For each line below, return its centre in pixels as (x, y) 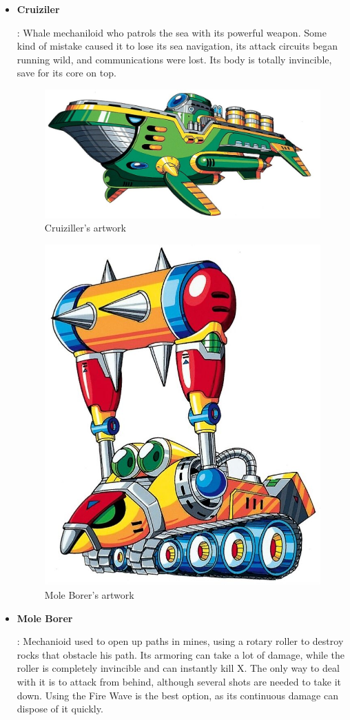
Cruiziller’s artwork (85, 228)
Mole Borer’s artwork (89, 594)
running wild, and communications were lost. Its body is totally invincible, (174, 59)
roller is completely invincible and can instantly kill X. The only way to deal (178, 668)
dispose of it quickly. (60, 709)
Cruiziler (38, 9)
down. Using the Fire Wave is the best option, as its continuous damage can (177, 695)
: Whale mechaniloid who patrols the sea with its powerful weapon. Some (172, 32)
